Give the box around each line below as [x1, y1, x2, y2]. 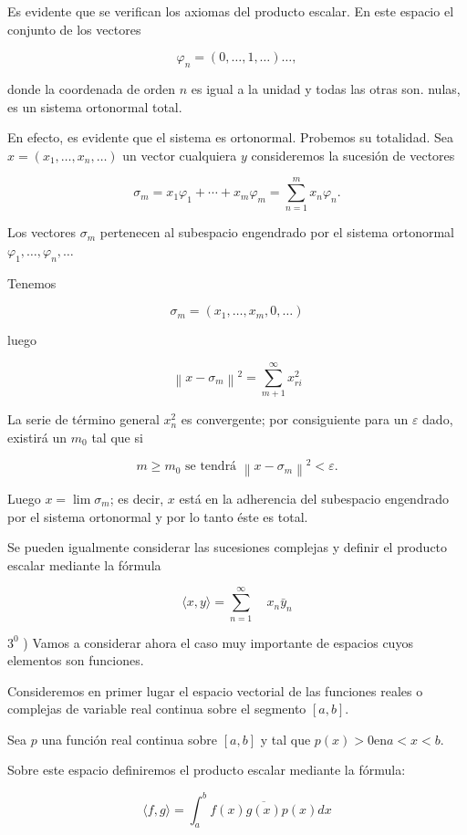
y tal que [260, 729, 311, 748]
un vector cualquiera [122, 145, 237, 164]
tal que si [91, 427, 143, 446]
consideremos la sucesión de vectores [251, 145, 455, 164]
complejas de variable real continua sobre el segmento [7, 699, 306, 718]
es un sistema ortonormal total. [7, 97, 182, 116]
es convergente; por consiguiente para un [181, 410, 409, 429]
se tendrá [185, 460, 237, 474]
